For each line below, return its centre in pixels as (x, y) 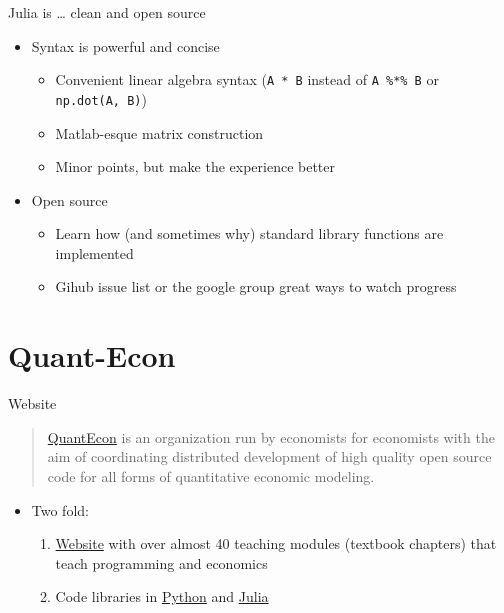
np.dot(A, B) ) (101, 98)
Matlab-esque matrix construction (159, 132)
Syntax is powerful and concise (125, 45)
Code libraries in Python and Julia (162, 596)
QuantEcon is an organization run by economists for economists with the (271, 436)
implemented (94, 252)
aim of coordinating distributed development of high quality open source (269, 456)
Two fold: (60, 509)
